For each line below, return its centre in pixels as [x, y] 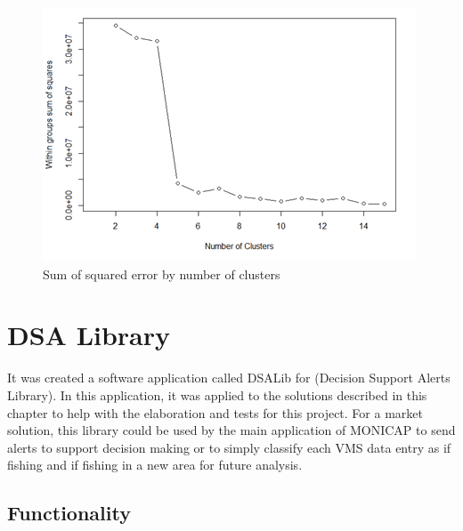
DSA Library [89, 335]
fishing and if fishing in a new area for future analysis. [155, 465]
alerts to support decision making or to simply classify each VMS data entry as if [229, 447]
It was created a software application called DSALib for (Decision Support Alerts [229, 378]
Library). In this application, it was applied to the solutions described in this [217, 394]
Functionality [69, 513]
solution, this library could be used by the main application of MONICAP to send [231, 430]
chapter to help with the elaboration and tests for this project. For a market [215, 412]
